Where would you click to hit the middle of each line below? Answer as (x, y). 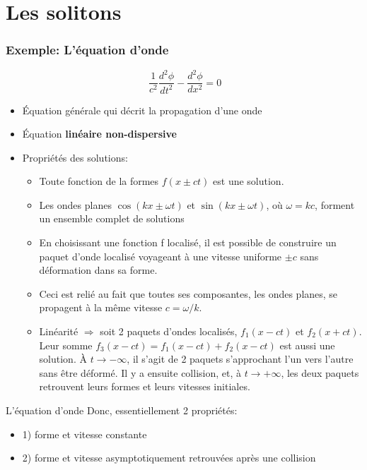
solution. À (63, 359)
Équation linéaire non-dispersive (99, 134)
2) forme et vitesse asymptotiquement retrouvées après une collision (169, 458)
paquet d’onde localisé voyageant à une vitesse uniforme (161, 256)
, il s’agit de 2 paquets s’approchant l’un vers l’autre (240, 359)
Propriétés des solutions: (75, 157)
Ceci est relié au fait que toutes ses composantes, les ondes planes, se (188, 293)
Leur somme (66, 345)
